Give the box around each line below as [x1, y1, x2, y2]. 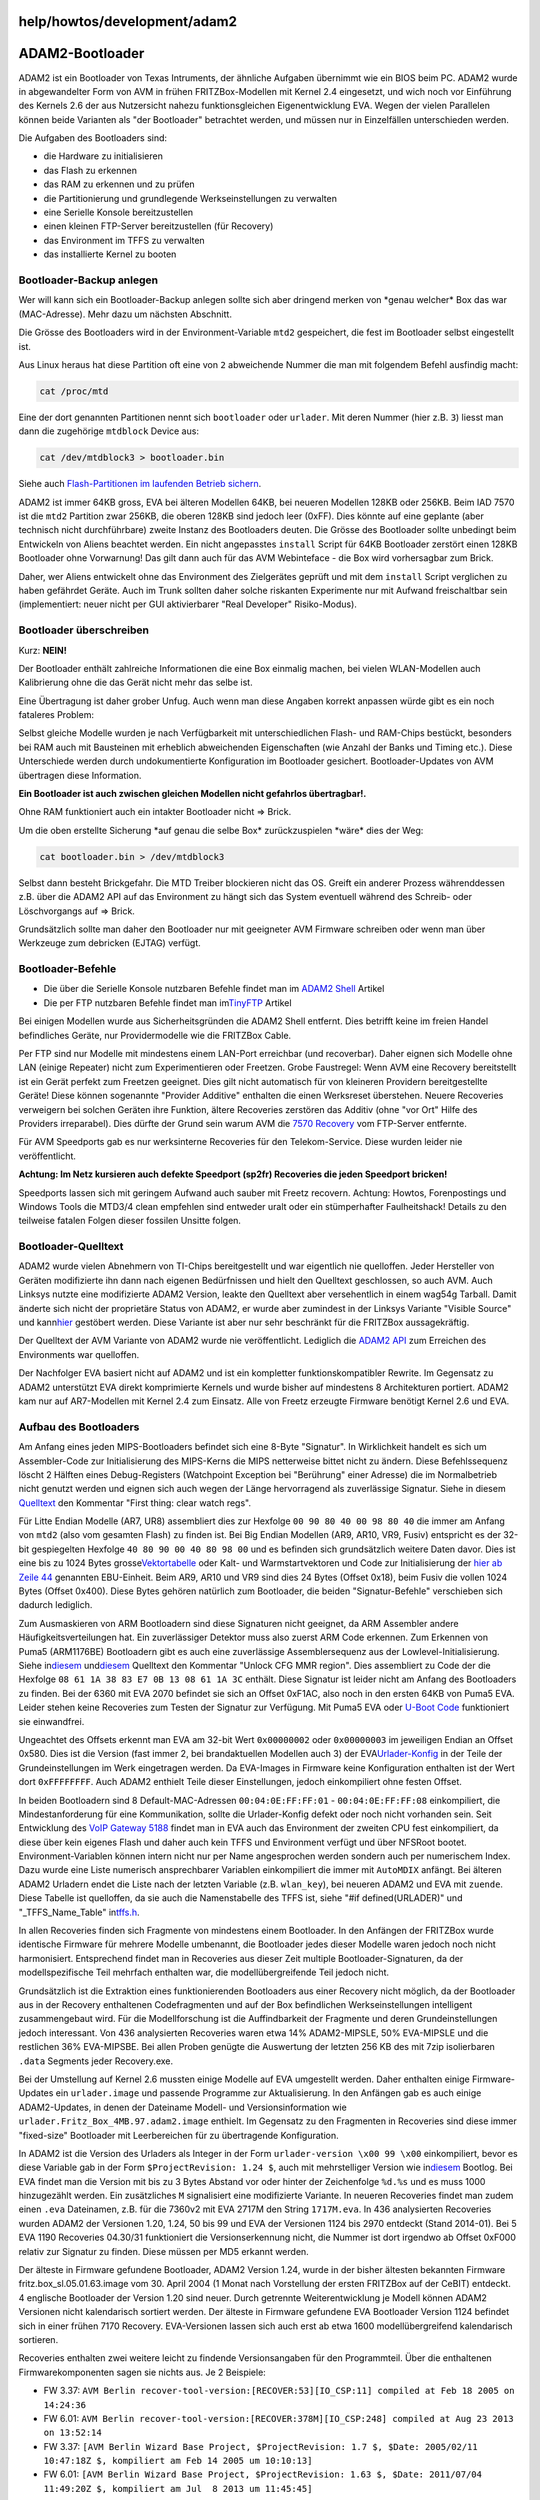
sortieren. [18, 2333, 59, 2345]
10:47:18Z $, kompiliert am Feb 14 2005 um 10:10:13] [43, 2455, 313, 2467]
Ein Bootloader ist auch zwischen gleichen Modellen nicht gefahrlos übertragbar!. [18, 788, 367, 800]
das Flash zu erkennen [43, 164, 137, 176]
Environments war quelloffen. [18, 1348, 140, 1360]
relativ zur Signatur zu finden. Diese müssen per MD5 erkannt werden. [18, 2245, 309, 2257]
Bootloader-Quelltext [18, 1240, 124, 1254]
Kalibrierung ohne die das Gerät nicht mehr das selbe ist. [18, 676, 254, 689]
